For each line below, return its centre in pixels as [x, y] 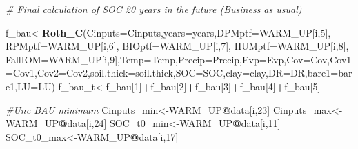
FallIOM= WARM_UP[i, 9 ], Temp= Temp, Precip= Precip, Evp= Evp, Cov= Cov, [168, 59]
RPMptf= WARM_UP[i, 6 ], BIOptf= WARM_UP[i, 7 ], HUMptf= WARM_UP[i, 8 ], [177, 46]
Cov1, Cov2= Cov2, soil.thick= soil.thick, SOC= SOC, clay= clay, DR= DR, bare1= [176, 73]
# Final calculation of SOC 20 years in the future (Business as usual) [154, 9]
